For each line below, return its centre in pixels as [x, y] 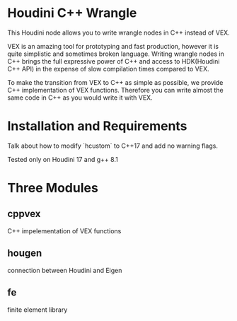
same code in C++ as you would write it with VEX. [80, 98]
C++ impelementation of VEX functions [64, 230]
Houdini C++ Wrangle [72, 13]
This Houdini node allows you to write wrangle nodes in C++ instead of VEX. [118, 33]
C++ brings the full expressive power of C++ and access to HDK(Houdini [114, 61]
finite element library [37, 310]
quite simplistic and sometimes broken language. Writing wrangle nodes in [116, 54]
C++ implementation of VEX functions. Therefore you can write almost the [116, 90]
